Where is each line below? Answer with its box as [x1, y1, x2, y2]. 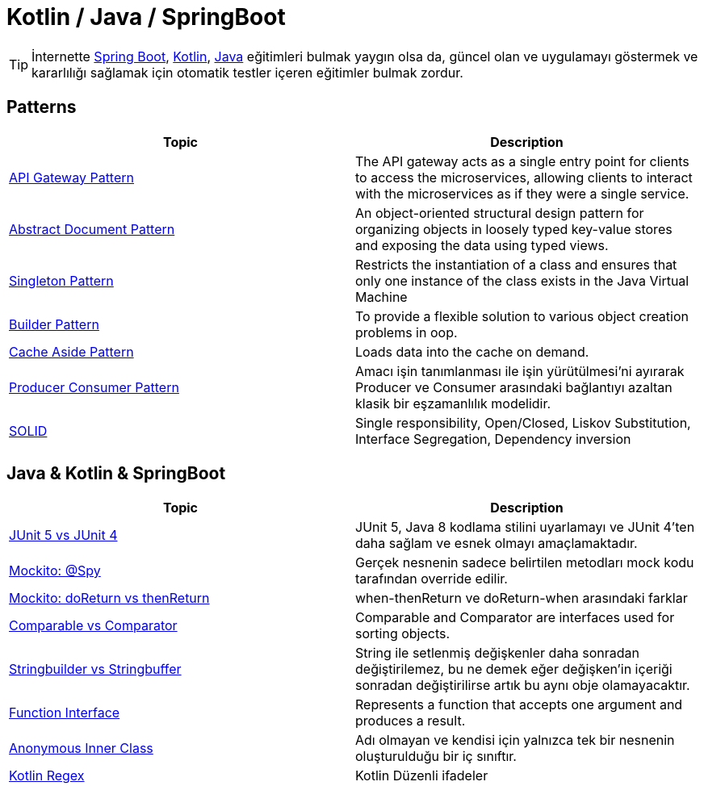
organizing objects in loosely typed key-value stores [355, 220, 673, 237]
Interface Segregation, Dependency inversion [355, 430, 631, 447]
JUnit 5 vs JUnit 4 [9, 527, 118, 544]
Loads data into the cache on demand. [355, 343, 589, 360]
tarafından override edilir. [355, 571, 508, 587]
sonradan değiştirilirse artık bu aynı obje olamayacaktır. [355, 677, 690, 694]
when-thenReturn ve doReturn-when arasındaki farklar [355, 590, 688, 607]
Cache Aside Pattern [9, 343, 134, 360]
